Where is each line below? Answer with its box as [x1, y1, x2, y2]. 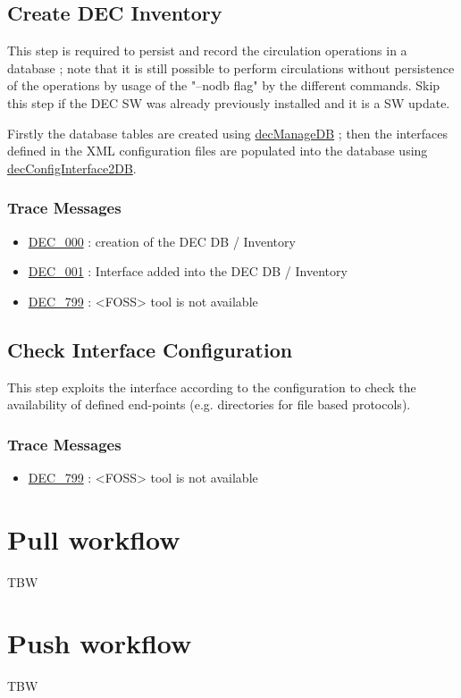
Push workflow [7, 625, 192, 661]
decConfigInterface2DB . [7, 158, 137, 177]
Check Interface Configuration [7, 335, 293, 363]
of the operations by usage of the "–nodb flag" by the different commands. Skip [7, 76, 440, 95]
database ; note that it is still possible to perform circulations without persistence [7, 58, 455, 77]
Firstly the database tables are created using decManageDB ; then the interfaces [7, 123, 448, 142]
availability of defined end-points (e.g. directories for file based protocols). [7, 395, 411, 414]
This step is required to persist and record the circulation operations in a [7, 41, 407, 60]
